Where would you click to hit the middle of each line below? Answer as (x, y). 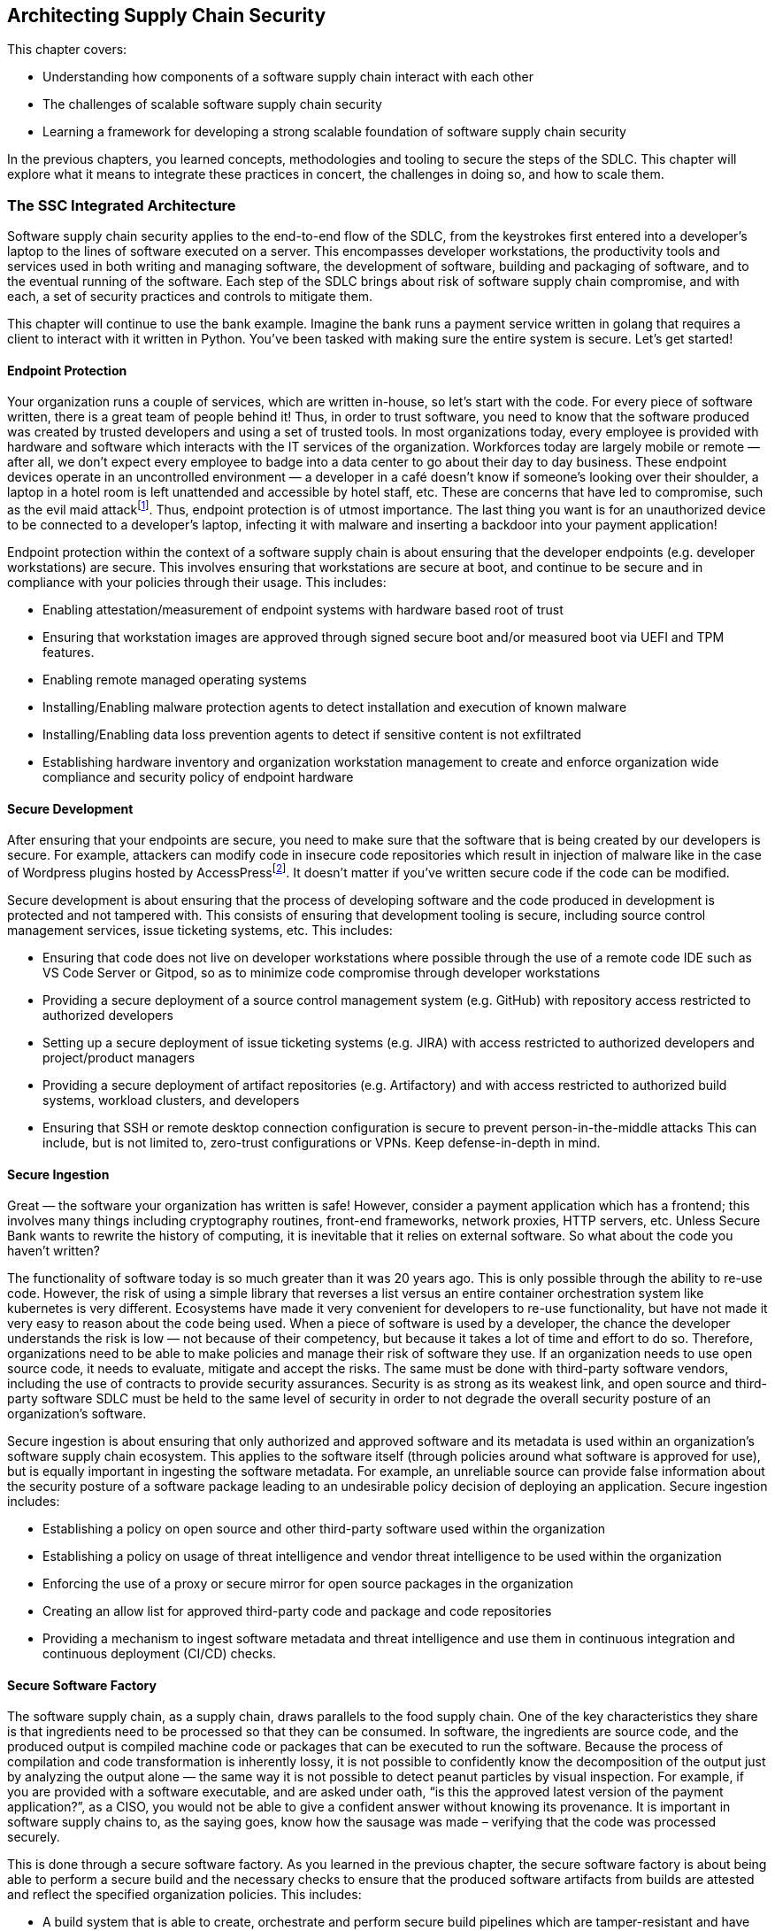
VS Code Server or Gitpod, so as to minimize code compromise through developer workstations (322, 972)
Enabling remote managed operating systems (175, 680)
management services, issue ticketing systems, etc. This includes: (200, 930)
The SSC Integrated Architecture (122, 205)
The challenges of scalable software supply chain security (212, 104)
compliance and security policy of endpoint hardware (198, 777)
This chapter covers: (67, 50)
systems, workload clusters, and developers (171, 1100)
